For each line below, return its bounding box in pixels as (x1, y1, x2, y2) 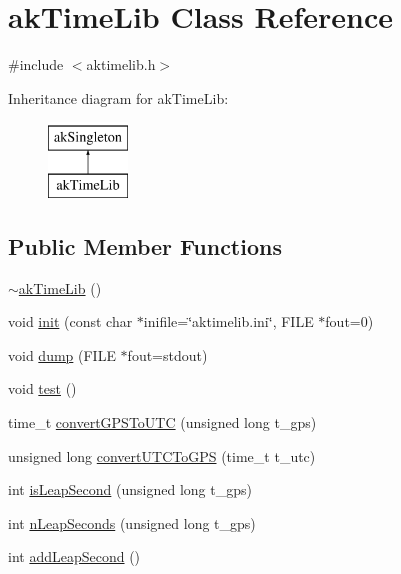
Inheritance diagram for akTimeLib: (8, 87, 229, 108)
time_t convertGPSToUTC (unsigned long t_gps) (8, 412, 317, 433)
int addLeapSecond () (8, 546, 141, 567)
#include (8, 54, 64, 75)
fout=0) (325, 311, 374, 332)
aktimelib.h (86, 54, 156, 75)
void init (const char (8, 311, 133, 332)
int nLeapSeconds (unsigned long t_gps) (8, 512, 256, 533)
